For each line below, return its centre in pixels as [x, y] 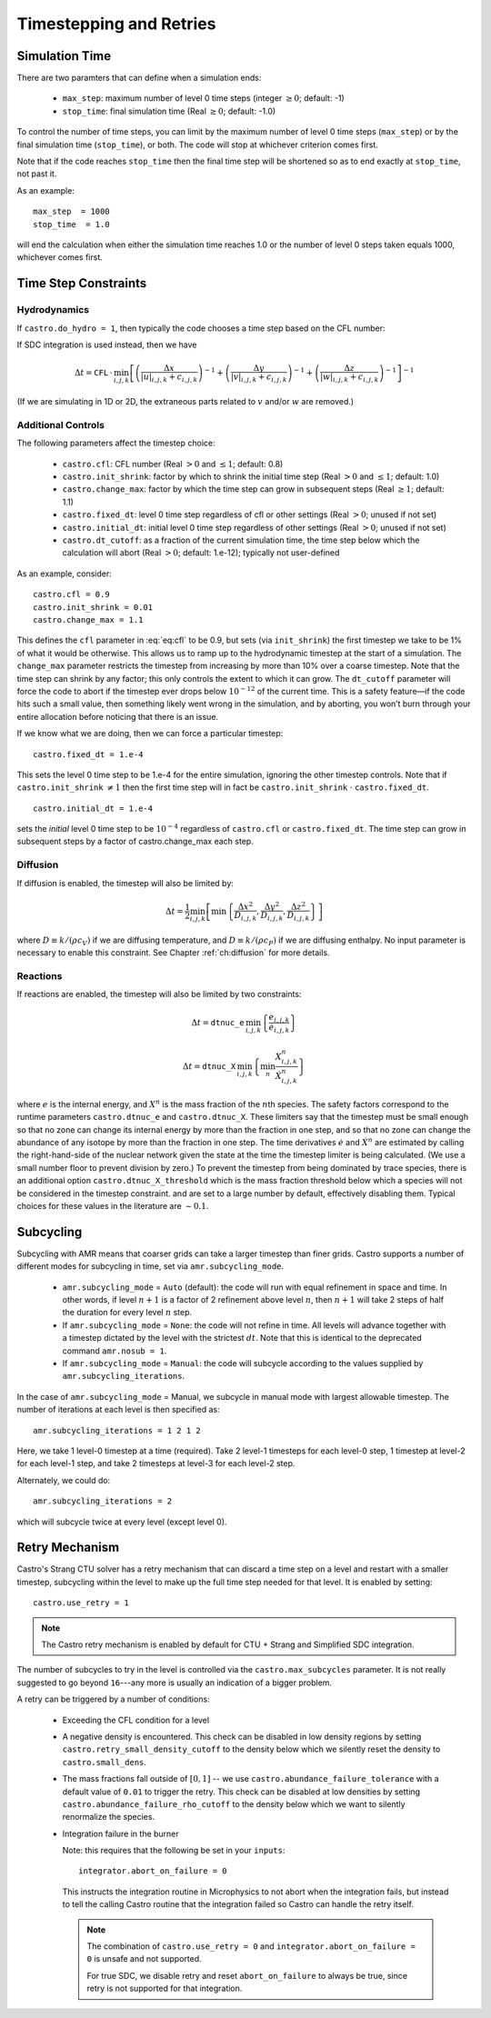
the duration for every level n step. [127, 1313]
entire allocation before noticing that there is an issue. [117, 716]
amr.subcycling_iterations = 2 [103, 1501]
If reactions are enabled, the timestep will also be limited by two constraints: [159, 994]
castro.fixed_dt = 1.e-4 [88, 754]
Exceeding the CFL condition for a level [135, 1720]
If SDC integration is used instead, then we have [107, 345]
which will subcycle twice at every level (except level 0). [122, 1522]
